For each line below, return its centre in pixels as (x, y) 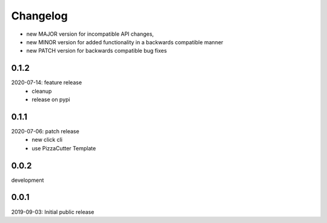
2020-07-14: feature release (47, 82)
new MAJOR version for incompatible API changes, (90, 34)
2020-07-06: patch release (45, 131)
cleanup (42, 91)
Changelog (39, 16)
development (28, 180)
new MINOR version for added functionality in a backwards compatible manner (125, 42)
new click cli (47, 140)
